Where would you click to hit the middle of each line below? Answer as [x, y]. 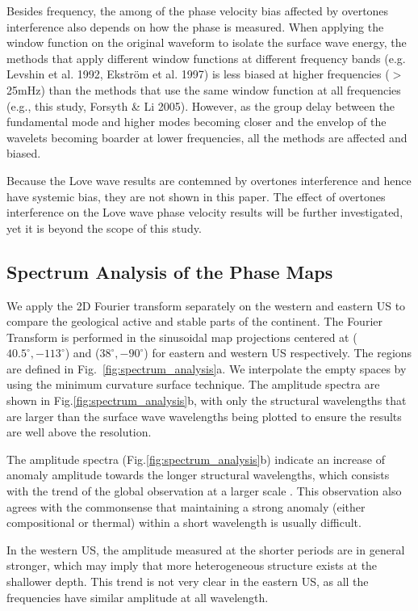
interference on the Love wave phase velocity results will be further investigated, [205, 212]
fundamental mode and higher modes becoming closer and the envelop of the [196, 122]
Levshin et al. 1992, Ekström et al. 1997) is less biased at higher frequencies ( [198, 74]
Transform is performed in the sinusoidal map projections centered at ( [182, 337]
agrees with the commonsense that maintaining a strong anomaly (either [186, 506]
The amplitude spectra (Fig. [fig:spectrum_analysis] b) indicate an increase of [196, 459]
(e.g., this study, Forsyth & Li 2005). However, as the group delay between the [201, 105]
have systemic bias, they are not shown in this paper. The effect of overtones [196, 196]
